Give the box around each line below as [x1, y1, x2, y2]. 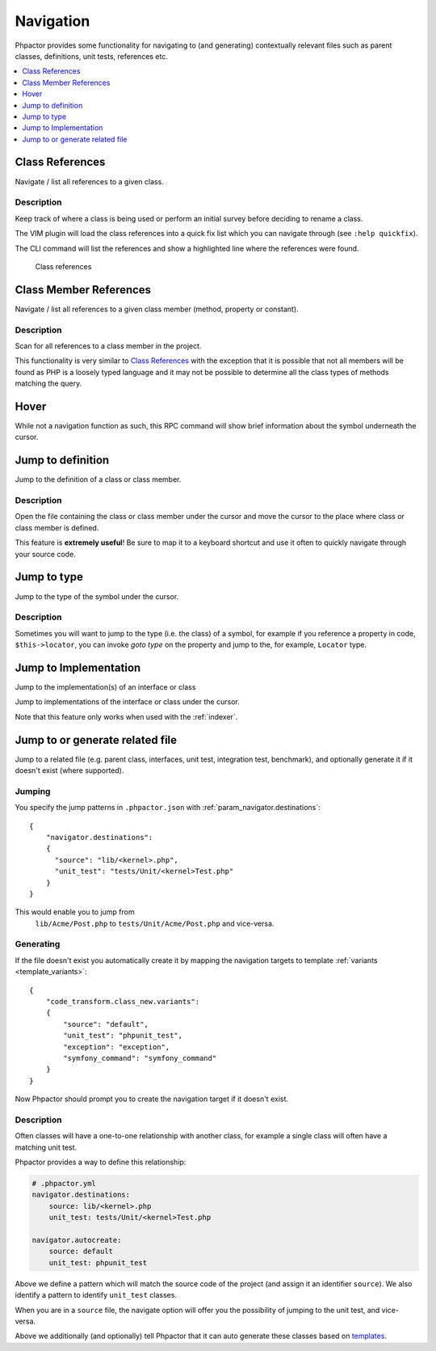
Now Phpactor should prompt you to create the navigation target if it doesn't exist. [15, 1094, 289, 1104]
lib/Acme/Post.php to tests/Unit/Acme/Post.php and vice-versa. [35, 918, 275, 928]
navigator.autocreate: [31, 1235, 122, 1244]
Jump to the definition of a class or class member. [15, 475, 182, 484]
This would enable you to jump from [15, 907, 135, 917]
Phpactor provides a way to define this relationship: [15, 1157, 187, 1167]
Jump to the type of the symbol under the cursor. [15, 591, 179, 602]
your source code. [15, 549, 76, 559]
